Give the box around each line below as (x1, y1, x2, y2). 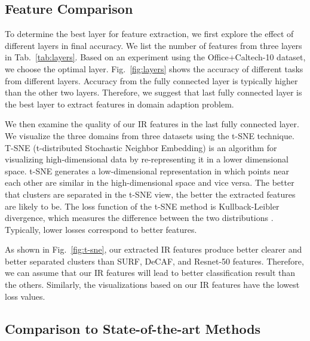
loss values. (5, 290, 45, 302)
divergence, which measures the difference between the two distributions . (5, 211, 274, 224)
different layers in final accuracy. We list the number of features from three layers (5, 39, 302, 51)
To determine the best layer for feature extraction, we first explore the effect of (5, 27, 294, 40)
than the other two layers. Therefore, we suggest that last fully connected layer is (5, 86, 302, 99)
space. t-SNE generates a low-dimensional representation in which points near (5, 164, 289, 177)
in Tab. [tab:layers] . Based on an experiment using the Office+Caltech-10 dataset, (5, 51, 306, 63)
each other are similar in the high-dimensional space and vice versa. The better (5, 176, 294, 189)
